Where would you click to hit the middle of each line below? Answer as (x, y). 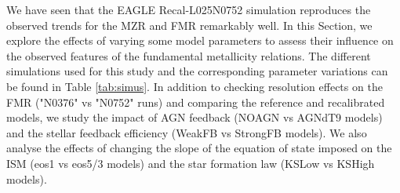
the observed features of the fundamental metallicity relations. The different (189, 55)
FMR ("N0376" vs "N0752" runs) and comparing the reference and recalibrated (196, 102)
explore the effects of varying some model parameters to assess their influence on (200, 40)
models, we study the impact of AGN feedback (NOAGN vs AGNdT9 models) (195, 117)
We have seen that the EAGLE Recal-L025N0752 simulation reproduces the (189, 9)
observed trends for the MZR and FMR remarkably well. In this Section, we (189, 25)
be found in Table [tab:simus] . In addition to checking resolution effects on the (195, 86)
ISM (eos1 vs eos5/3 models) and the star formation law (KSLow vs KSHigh (191, 163)
